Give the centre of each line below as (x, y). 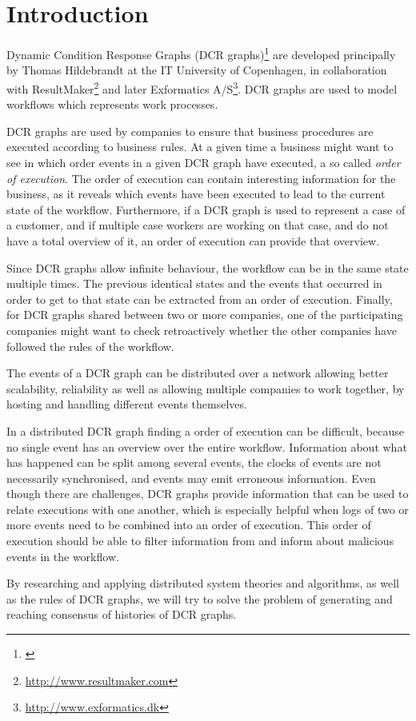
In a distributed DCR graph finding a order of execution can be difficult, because (205, 430)
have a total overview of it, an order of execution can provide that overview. (193, 240)
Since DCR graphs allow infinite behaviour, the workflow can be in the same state (208, 267)
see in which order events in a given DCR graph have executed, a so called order (204, 162)
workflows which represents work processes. (112, 104)
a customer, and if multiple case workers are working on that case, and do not (198, 225)
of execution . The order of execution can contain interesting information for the (201, 178)
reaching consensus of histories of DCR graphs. (122, 614)
